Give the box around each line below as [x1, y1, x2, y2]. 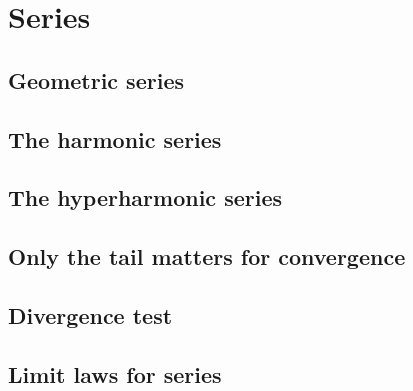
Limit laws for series [8, 358, 222, 389]
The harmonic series [8, 123, 222, 154]
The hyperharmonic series [8, 182, 282, 213]
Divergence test [8, 299, 173, 330]
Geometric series [8, 64, 184, 95]
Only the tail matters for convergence [8, 241, 406, 272]
